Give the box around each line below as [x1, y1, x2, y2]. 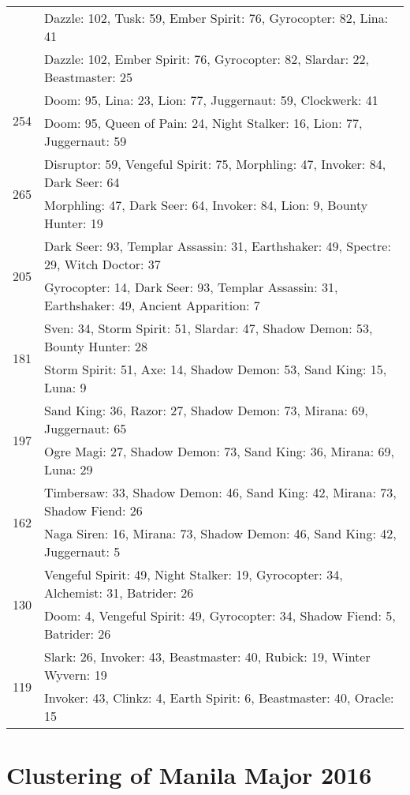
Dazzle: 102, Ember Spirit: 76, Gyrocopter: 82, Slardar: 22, [44, 50, 370, 68]
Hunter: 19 [44, 214, 103, 232]
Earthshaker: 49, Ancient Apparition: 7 [44, 296, 260, 314]
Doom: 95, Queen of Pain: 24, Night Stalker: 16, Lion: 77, [44, 114, 363, 132]
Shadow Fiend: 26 [44, 501, 143, 519]
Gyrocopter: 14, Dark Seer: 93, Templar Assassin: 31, [44, 278, 338, 296]
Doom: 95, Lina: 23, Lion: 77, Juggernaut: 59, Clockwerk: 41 [44, 91, 378, 109]
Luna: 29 [44, 460, 93, 478]
